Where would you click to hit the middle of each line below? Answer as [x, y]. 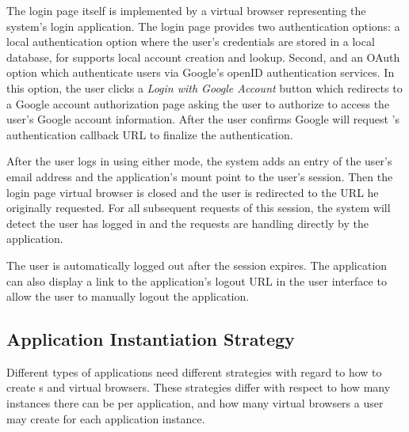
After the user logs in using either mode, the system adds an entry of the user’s [199, 161]
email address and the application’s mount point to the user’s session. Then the [200, 176]
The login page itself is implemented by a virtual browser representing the [186, 10]
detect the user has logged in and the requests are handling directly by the [188, 223]
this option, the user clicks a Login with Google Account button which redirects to [204, 87]
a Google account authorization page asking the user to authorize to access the [198, 103]
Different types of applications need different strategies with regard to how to [194, 371]
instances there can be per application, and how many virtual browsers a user [195, 403]
